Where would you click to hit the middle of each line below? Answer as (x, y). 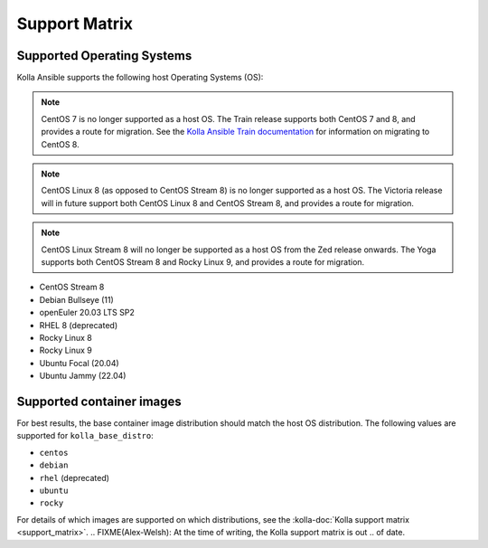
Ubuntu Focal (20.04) (79, 363)
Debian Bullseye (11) (77, 299)
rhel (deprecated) (75, 477)
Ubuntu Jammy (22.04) (83, 376)
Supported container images (99, 401)
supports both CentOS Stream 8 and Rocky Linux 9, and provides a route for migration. (203, 261)
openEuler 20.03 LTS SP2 (87, 313)
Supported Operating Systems (104, 56)
